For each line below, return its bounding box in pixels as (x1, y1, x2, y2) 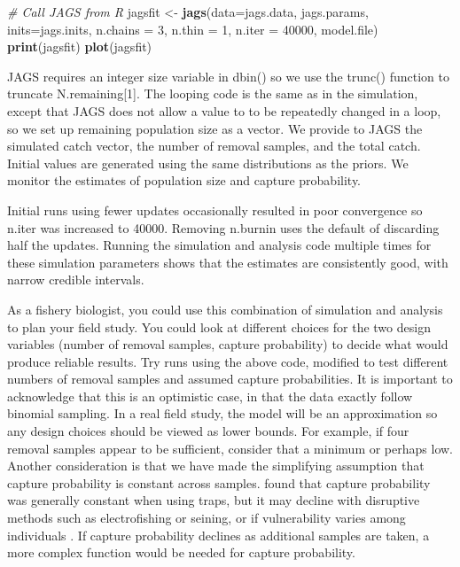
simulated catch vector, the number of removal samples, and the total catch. (7, 136, 421, 155)
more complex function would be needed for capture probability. (7, 543, 355, 562)
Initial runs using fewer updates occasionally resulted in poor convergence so (7, 200, 423, 219)
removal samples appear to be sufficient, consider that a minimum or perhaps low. (7, 439, 453, 457)
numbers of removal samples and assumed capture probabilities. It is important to (7, 369, 453, 388)
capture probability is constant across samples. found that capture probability (7, 473, 431, 492)
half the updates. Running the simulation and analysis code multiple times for (7, 236, 432, 254)
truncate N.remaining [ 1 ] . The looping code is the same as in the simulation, (7, 84, 418, 103)
